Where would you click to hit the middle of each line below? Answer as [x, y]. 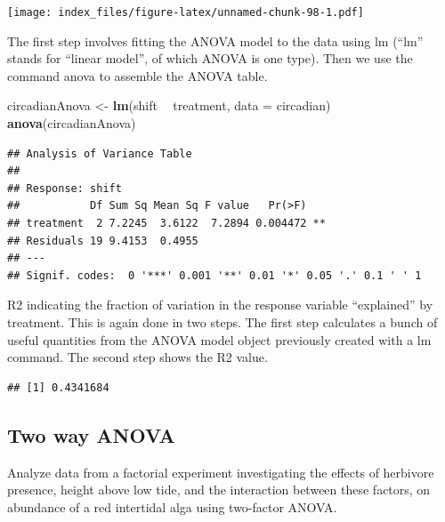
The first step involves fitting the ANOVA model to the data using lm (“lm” [215, 40]
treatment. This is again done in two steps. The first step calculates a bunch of [222, 321]
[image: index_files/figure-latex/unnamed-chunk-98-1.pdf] [186, 12]
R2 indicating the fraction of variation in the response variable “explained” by [220, 305]
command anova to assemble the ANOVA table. [138, 75]
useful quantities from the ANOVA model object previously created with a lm [219, 339]
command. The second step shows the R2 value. [138, 357]
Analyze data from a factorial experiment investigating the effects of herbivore [221, 472]
